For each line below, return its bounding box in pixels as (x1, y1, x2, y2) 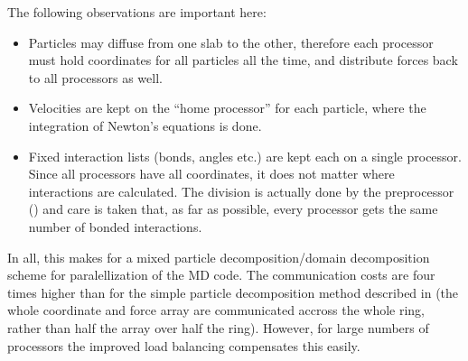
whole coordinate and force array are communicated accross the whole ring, (7, 301, 426, 319)
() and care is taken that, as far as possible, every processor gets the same (28, 199, 438, 218)
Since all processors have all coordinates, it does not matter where (28, 164, 395, 183)
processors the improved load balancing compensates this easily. (7, 336, 360, 355)
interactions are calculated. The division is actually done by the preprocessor (28, 181, 454, 200)
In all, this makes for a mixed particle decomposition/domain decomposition (7, 247, 430, 266)
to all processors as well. (28, 68, 163, 87)
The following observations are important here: (7, 3, 267, 21)
